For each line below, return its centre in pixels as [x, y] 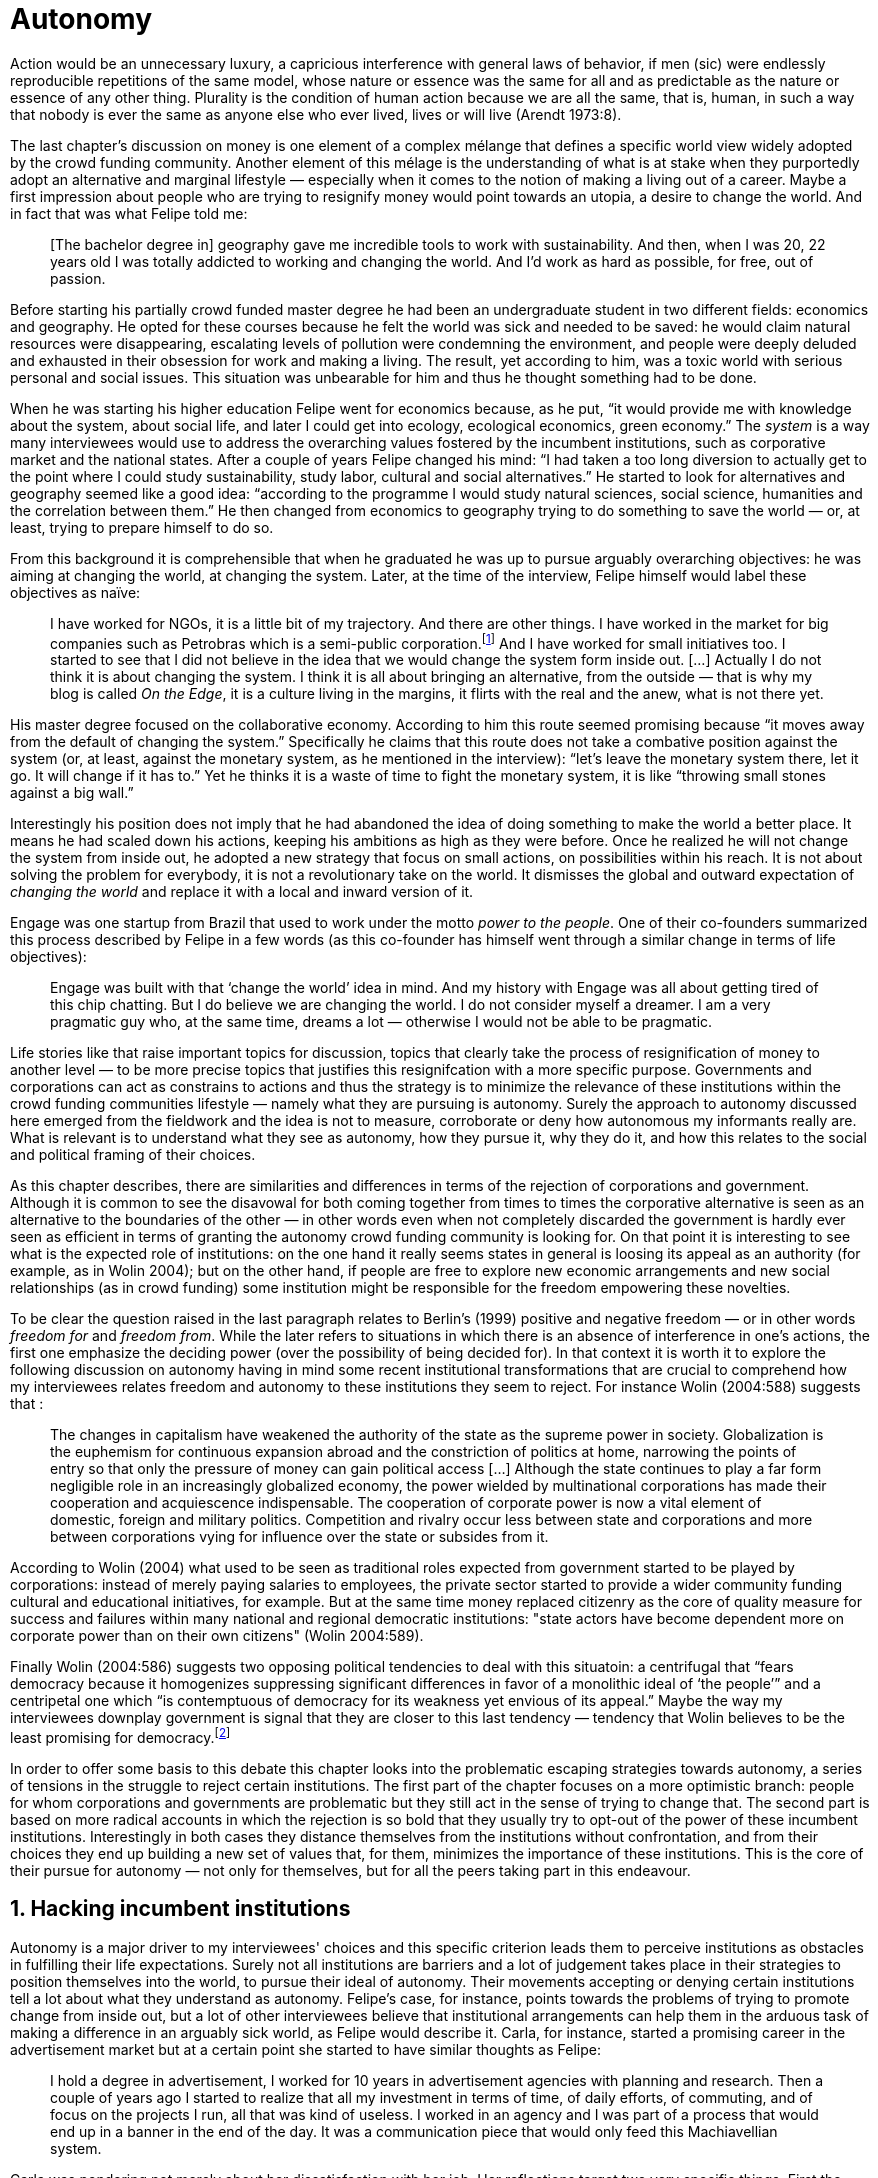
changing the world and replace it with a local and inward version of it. [242, 892]
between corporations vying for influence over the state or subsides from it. [299, 1537]
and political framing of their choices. [133, 1155]
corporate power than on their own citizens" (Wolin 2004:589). [217, 1636]
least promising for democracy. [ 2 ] [120, 1736]
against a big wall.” [72, 793]
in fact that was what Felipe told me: [129, 213]
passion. [78, 278]
